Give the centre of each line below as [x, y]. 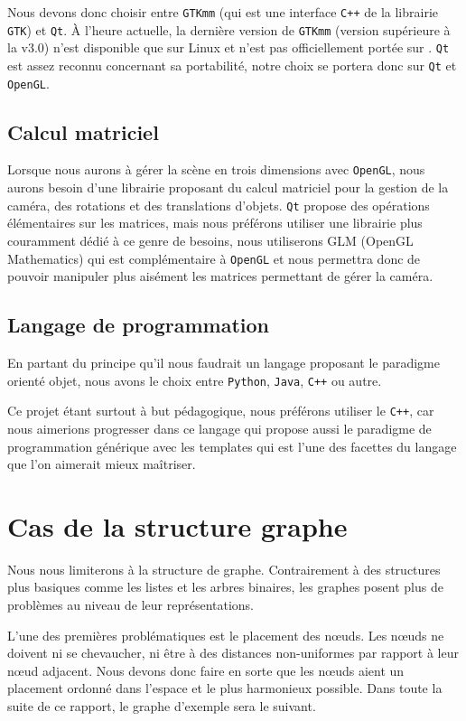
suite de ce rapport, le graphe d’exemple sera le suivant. [162, 706]
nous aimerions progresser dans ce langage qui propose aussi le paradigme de [219, 428]
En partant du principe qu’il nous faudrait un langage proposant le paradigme [224, 363]
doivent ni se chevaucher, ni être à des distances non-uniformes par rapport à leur [233, 653]
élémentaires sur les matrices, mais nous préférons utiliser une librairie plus [215, 223]
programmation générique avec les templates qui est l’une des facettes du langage [232, 446]
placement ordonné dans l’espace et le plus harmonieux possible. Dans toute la [225, 688]
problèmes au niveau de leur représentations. [130, 605]
